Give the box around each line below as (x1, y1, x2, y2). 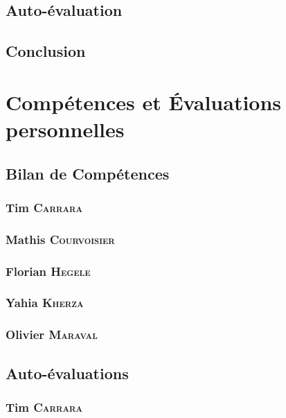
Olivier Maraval (6, 326, 98, 343)
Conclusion (6, 40, 86, 62)
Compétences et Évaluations (6, 87, 282, 116)
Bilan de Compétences (6, 162, 170, 184)
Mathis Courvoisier (6, 230, 115, 247)
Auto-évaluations (6, 362, 129, 383)
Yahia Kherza (6, 294, 84, 311)
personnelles (6, 114, 125, 143)
